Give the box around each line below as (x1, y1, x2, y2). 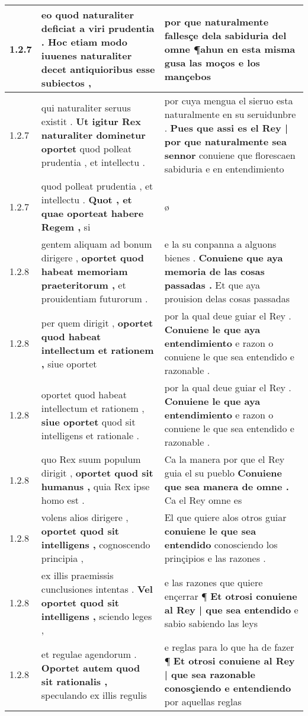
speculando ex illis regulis (41, 688, 147, 702)
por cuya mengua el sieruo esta (164, 94, 293, 107)
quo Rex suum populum (41, 452, 141, 466)
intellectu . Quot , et (41, 193, 132, 206)
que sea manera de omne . (164, 480, 289, 493)
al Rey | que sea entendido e (164, 602, 299, 616)
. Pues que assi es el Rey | (164, 121, 288, 135)
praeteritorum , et (41, 278, 126, 292)
